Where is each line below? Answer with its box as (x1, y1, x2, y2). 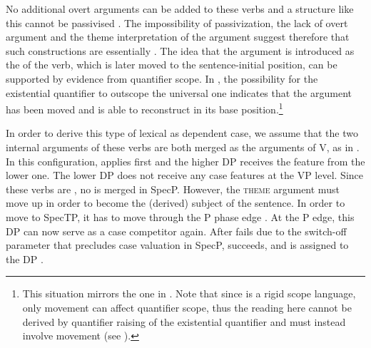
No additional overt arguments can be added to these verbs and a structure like (6, 1, 354, 16)
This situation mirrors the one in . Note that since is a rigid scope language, (22, 286, 356, 301)
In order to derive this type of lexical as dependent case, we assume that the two (6, 126, 358, 140)
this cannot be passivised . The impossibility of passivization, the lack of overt (6, 15, 348, 30)
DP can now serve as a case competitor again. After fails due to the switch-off (6, 223, 347, 238)
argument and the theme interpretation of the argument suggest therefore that (6, 29, 350, 44)
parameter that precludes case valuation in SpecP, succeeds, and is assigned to (6, 237, 349, 252)
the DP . (6, 251, 44, 266)
